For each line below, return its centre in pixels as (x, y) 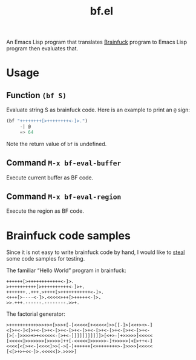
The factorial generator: (36, 314)
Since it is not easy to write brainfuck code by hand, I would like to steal (96, 252)
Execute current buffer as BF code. (50, 178)
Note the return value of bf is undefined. (57, 144)
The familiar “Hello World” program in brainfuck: (66, 270)
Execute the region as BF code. (45, 211)
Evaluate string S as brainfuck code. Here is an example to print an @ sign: (98, 110)
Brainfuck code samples (69, 235)
